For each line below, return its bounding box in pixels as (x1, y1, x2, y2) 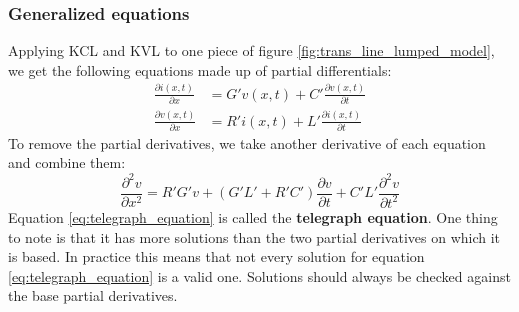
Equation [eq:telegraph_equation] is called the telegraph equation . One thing (8, 206, 498, 227)
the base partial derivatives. (8, 285, 178, 306)
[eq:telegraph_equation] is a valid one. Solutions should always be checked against (8, 265, 511, 286)
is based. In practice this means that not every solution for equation (8, 246, 425, 267)
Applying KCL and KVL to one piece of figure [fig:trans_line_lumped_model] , (8, 40, 495, 61)
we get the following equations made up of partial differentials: (8, 59, 392, 80)
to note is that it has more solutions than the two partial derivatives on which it (8, 226, 501, 247)
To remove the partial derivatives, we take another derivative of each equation (8, 132, 486, 153)
